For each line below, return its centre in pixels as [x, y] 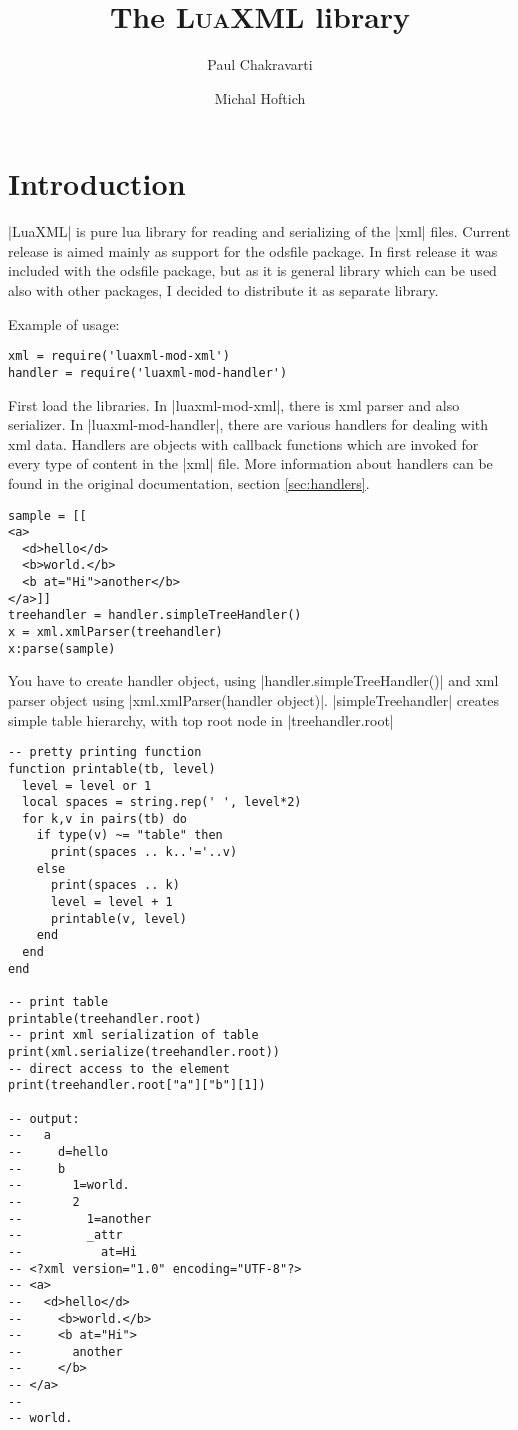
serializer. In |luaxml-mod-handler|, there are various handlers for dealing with [248, 424]
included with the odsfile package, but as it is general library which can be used [252, 270]
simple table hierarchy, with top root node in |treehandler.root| [201, 719]
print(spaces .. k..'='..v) [144, 852]
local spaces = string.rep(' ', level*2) [162, 802]
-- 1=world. [69, 1185]
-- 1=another [80, 1218]
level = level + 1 [111, 902]
